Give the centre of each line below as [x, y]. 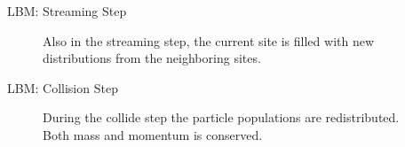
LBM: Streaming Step [67, 11]
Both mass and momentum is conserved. [153, 134]
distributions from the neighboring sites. [152, 58]
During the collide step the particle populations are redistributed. [221, 117]
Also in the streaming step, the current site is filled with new [209, 40]
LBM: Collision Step [63, 87]
